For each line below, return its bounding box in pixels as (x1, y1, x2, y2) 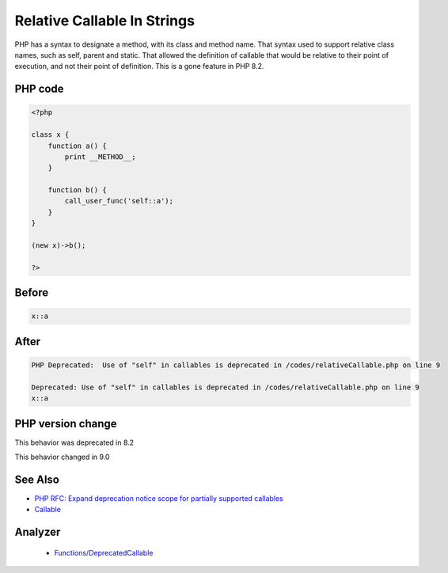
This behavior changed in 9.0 (14, 452, 110, 462)
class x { (31, 131, 70, 139)
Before (14, 286, 49, 300)
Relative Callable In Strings (14, 12, 196, 29)
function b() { (47, 186, 107, 195)
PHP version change (14, 416, 118, 431)
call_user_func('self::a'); (64, 196, 174, 206)
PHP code (14, 82, 64, 96)
